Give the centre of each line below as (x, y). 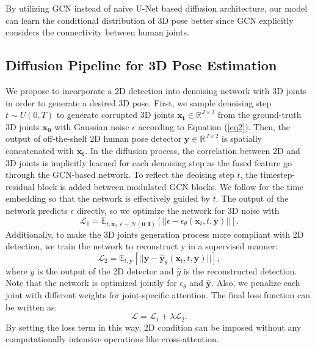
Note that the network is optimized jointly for (91, 283)
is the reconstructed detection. (240, 270)
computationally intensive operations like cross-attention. (112, 339)
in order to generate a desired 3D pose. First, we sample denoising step (139, 102)
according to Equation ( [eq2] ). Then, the (214, 126)
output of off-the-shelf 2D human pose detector (94, 138)
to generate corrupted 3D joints (115, 115)
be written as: (31, 307)
